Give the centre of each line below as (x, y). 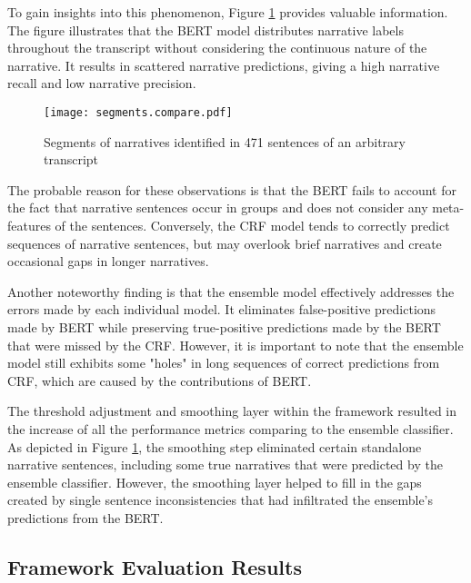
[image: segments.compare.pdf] (138, 112)
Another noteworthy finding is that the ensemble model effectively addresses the (231, 291)
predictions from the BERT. (85, 517)
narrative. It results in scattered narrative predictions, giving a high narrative (224, 65)
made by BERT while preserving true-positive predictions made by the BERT (224, 326)
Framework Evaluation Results (155, 566)
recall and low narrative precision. (102, 83)
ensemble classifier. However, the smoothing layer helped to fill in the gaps (215, 482)
